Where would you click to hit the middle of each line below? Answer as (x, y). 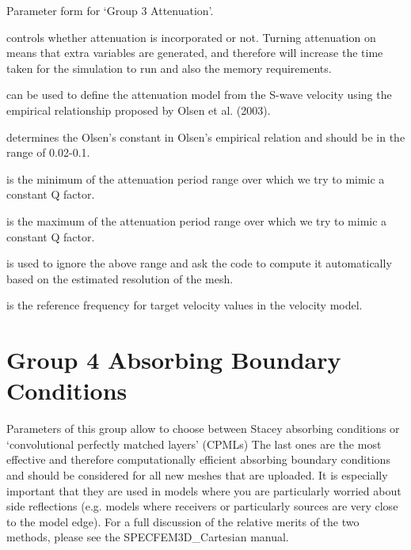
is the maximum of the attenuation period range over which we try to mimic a (197, 220)
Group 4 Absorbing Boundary (174, 360)
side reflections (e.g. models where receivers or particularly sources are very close (202, 506)
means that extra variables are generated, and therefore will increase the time (195, 53)
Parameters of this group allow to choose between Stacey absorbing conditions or (203, 429)
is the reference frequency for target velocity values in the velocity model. (185, 305)
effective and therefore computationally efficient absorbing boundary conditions (198, 459)
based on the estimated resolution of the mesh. (120, 278)
